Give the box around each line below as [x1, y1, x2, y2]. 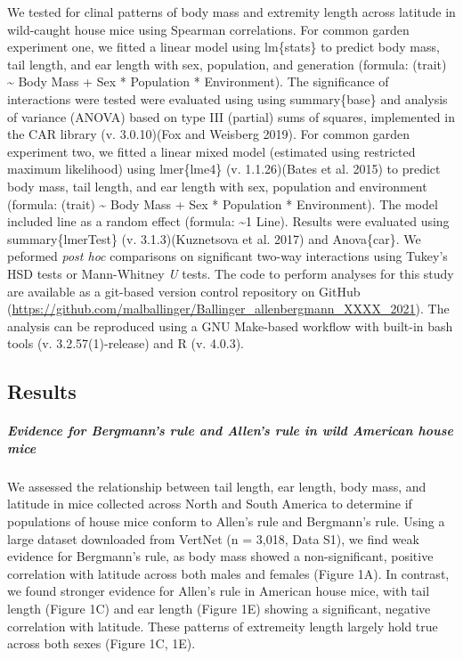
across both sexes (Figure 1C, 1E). [7, 634, 196, 653]
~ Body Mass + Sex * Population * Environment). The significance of [7, 72, 389, 91]
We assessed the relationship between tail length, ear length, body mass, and [7, 476, 426, 495]
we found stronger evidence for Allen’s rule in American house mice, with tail [7, 582, 430, 600]
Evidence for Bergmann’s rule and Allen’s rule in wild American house [7, 421, 453, 440]
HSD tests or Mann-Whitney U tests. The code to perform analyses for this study [7, 264, 454, 282]
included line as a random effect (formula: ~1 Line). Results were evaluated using [7, 212, 450, 231]
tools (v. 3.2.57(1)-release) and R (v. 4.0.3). [7, 334, 244, 353]
